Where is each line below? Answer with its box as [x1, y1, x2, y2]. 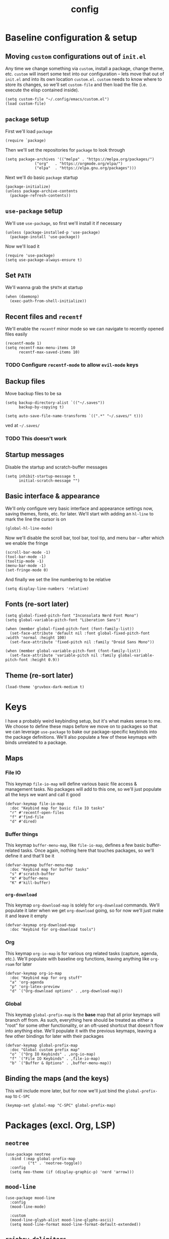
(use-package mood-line [5, 1195, 55, 1201]
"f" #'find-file [10, 815, 44, 820]
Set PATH [5, 271, 31, 280]
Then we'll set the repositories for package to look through [5, 147, 125, 153]
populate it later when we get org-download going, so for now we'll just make [5, 908, 164, 914]
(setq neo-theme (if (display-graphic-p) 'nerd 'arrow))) [10, 1169, 135, 1174]
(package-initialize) [5, 184, 51, 189]
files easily [5, 331, 28, 337]
